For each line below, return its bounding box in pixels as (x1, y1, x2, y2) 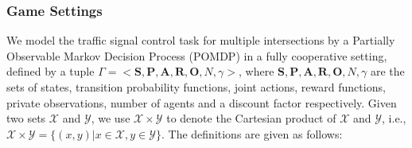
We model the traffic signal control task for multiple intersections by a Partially (6, 32, 395, 49)
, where (238, 63, 274, 80)
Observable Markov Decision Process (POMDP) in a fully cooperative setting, (6, 47, 387, 64)
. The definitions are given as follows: (161, 125, 343, 142)
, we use (91, 110, 130, 127)
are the (370, 63, 405, 80)
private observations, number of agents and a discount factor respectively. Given (6, 94, 397, 111)
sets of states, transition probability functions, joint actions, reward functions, (6, 79, 386, 95)
